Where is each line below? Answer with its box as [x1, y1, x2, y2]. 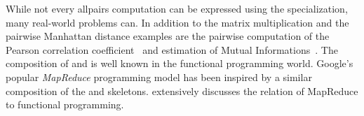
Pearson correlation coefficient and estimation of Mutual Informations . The [6, 42, 338, 57]
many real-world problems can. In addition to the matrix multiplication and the [6, 15, 349, 29]
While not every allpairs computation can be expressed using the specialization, [6, 1, 348, 15]
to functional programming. [6, 97, 124, 112]
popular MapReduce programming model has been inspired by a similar [6, 69, 312, 84]
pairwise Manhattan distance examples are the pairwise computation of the [6, 29, 330, 43]
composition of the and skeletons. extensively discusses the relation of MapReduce [6, 83, 358, 98]
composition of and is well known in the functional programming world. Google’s [6, 56, 353, 71]
